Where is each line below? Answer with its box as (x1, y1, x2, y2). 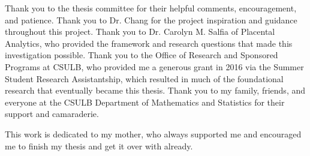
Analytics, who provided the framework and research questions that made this (5, 37, 293, 49)
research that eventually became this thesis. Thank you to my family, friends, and (5, 84, 306, 97)
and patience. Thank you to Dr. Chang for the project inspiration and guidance (5, 13, 297, 26)
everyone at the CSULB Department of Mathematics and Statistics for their (5, 95, 285, 108)
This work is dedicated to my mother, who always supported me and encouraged (5, 127, 302, 140)
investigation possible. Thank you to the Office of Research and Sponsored (5, 49, 278, 61)
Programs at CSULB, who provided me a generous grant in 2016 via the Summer (5, 60, 304, 73)
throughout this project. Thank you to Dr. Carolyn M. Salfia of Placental (5, 25, 275, 38)
